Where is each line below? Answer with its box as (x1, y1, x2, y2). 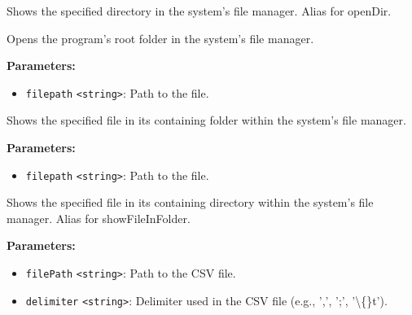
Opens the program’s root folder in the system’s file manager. (7, 29, 314, 46)
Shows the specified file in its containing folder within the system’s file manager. (7, 112, 406, 129)
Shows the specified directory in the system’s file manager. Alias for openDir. (7, 2, 392, 19)
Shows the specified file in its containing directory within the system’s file (7, 194, 374, 211)
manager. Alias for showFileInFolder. (7, 209, 191, 226)
